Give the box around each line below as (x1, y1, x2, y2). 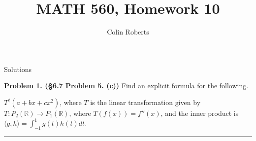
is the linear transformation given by (90, 97, 201, 107)
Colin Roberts (107, 27, 149, 37)
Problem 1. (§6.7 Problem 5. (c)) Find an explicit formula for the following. (4, 80, 249, 91)
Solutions (4, 64, 32, 74)
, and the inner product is (160, 107, 239, 118)
